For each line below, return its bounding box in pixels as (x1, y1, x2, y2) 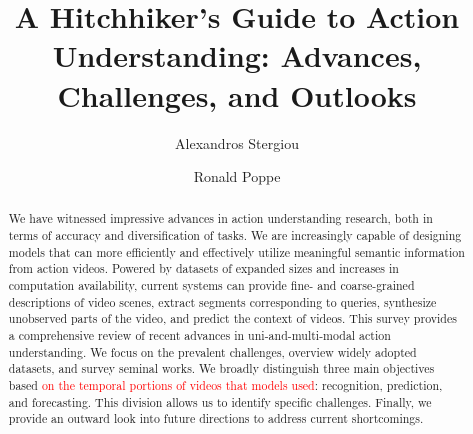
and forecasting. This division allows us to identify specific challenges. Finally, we (8, 393, 432, 410)
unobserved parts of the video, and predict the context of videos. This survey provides (8, 310, 457, 327)
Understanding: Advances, (52, 35, 422, 76)
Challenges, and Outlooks (57, 74, 417, 115)
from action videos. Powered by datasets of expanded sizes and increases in (8, 260, 399, 277)
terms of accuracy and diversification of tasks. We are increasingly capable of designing (8, 227, 462, 244)
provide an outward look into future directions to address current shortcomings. (8, 410, 424, 427)
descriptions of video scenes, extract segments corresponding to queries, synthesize (8, 293, 437, 310)
